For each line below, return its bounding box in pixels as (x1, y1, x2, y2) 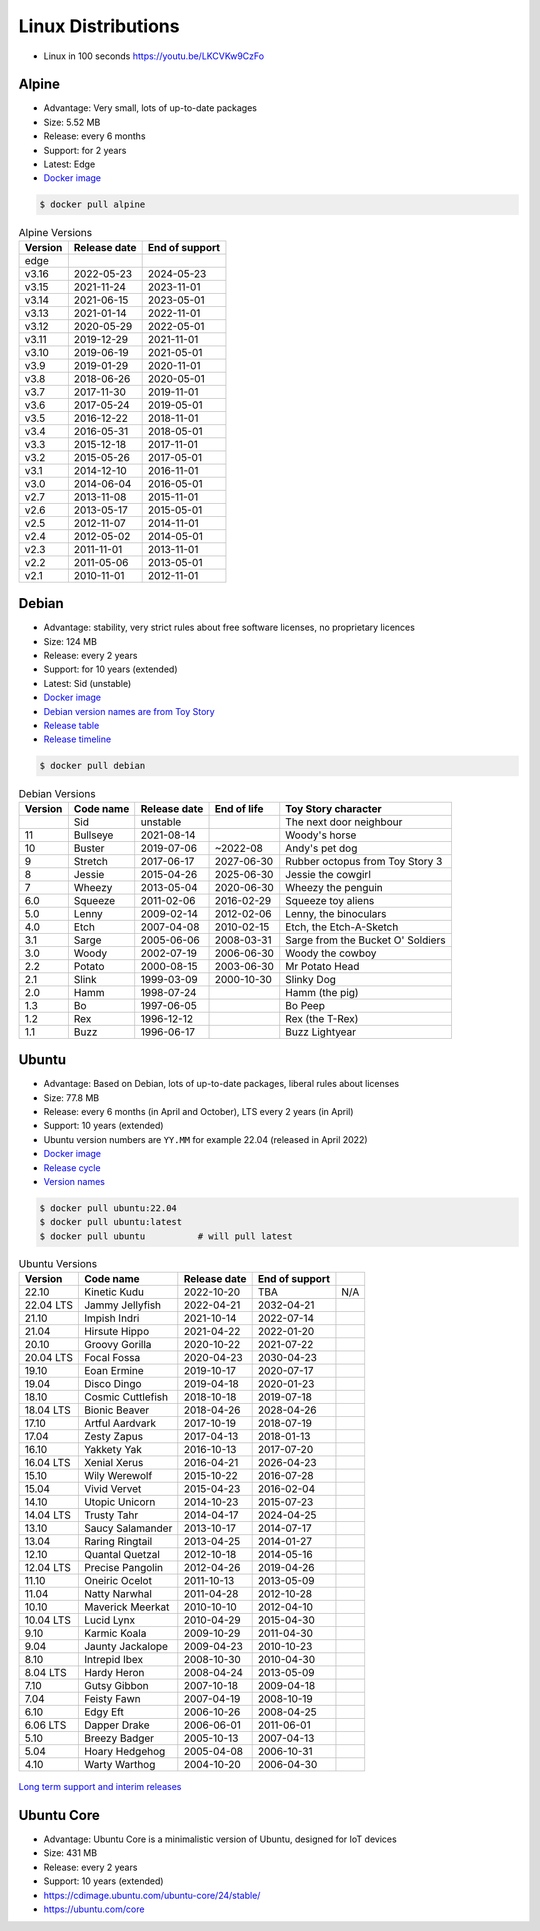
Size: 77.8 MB (43, 1091, 100, 1104)
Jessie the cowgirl (285, 867, 372, 881)
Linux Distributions (18, 15, 180, 37)
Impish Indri (83, 1311, 140, 1325)
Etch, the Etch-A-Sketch (285, 920, 399, 934)
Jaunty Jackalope (83, 1640, 169, 1654)
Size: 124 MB (43, 635, 97, 647)
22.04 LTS (24, 1298, 74, 1312)
